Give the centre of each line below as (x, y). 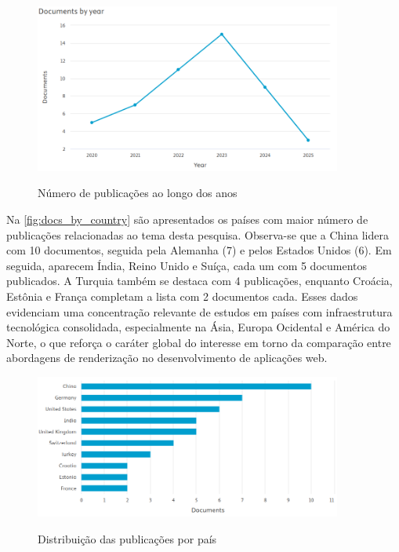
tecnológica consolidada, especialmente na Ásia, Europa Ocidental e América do (198, 327)
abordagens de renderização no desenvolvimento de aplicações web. (167, 358)
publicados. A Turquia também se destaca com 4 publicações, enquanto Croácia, (199, 281)
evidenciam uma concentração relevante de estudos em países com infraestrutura (199, 311)
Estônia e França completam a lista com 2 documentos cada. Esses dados (182, 296)
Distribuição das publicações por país (127, 538)
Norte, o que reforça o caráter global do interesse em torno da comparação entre (199, 342)
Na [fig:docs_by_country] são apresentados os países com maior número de (187, 219)
